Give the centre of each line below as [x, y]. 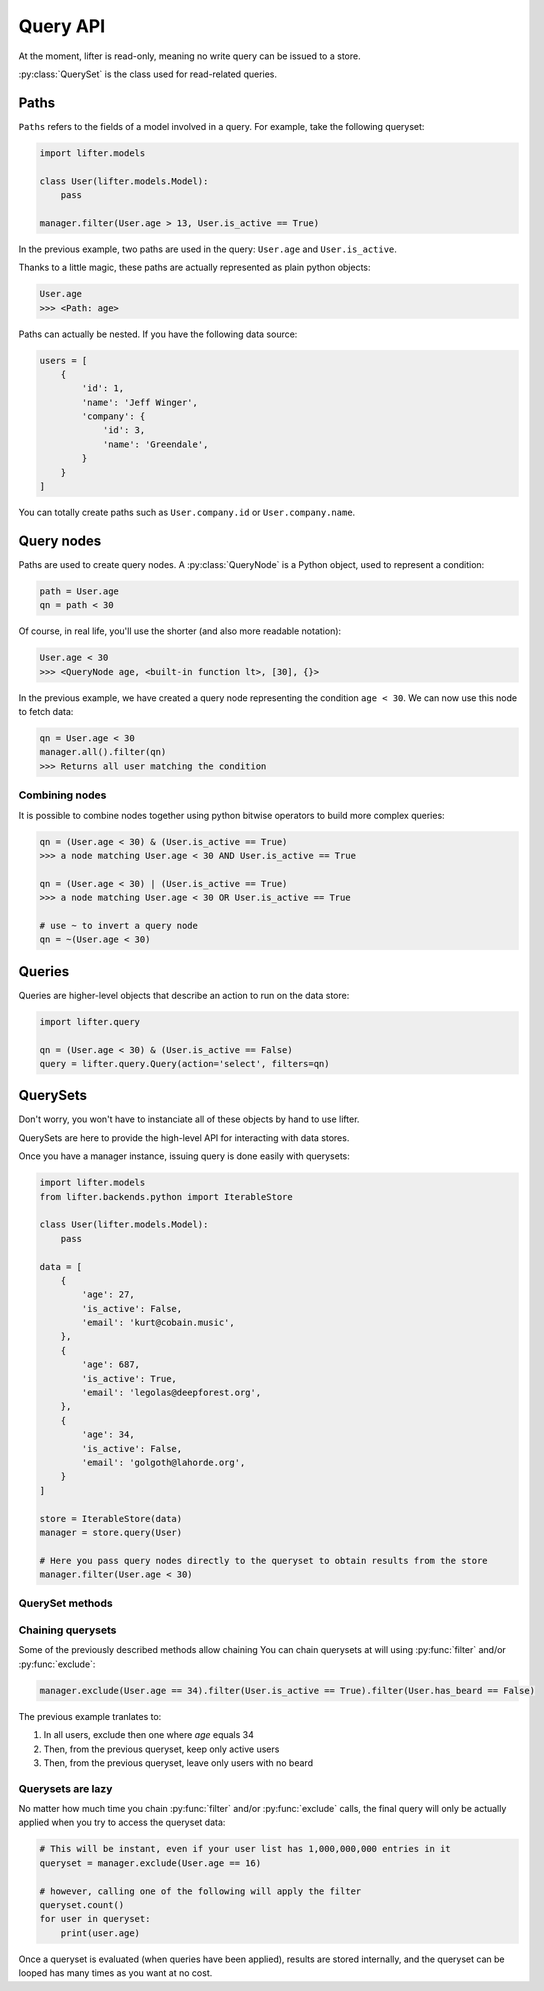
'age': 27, [108, 1294]
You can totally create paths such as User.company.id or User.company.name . [187, 512]
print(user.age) [100, 1933]
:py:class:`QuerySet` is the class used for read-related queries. [148, 74]
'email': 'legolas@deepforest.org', [171, 1393]
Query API [62, 26]
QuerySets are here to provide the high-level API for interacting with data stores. [184, 1137]
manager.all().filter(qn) [103, 752]
